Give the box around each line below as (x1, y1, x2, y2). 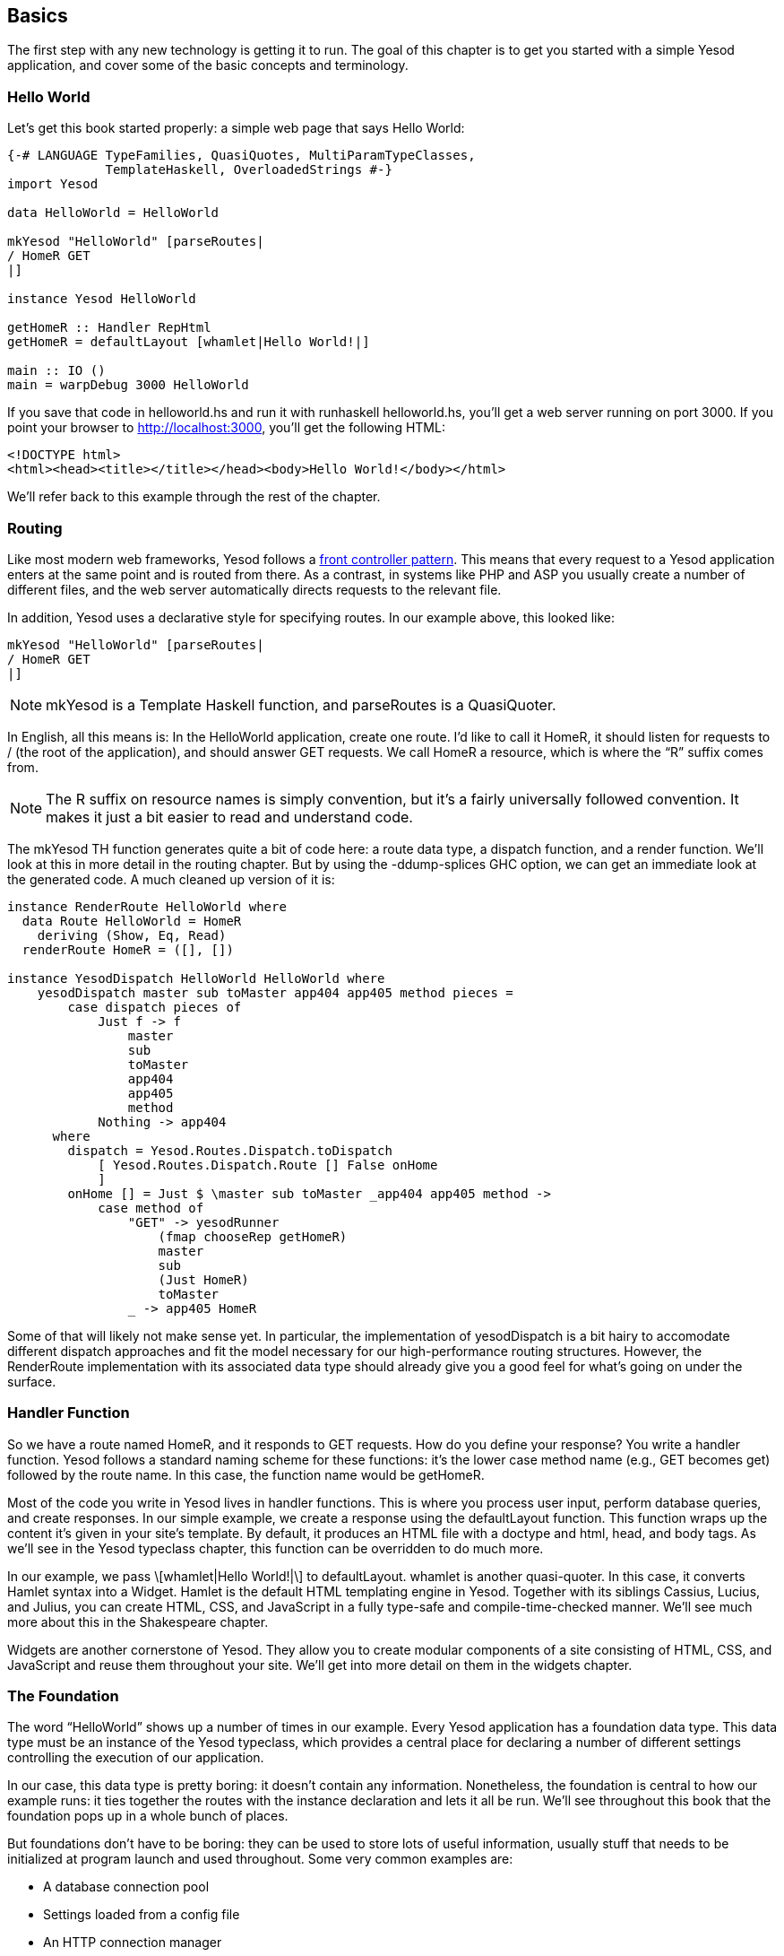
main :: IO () (7, 363, 106, 378)
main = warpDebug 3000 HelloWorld (7, 378, 249, 393)
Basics (7, 4, 68, 27)
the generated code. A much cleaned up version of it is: (7, 871, 335, 887)
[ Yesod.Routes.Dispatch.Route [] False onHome (98, 1157, 438, 1172)
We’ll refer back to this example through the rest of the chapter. (7, 489, 381, 505)
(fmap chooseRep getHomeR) (158, 1229, 348, 1244)
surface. (7, 1373, 56, 1389)
